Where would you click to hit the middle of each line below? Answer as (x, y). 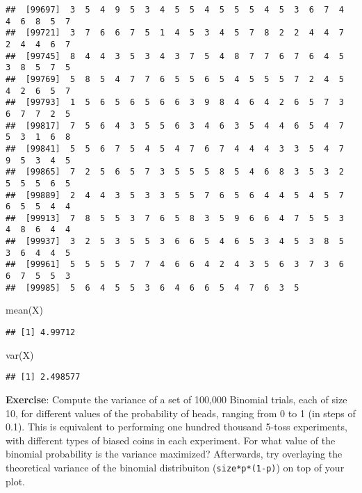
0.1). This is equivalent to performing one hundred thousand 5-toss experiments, (176, 427)
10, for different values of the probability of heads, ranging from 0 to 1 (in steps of (181, 413)
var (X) (20, 354)
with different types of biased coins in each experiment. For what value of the (171, 440)
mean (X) (25, 310)
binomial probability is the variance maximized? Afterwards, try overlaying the (174, 454)
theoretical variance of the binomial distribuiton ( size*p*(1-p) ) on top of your (175, 467)
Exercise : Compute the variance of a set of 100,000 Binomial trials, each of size (176, 399)
